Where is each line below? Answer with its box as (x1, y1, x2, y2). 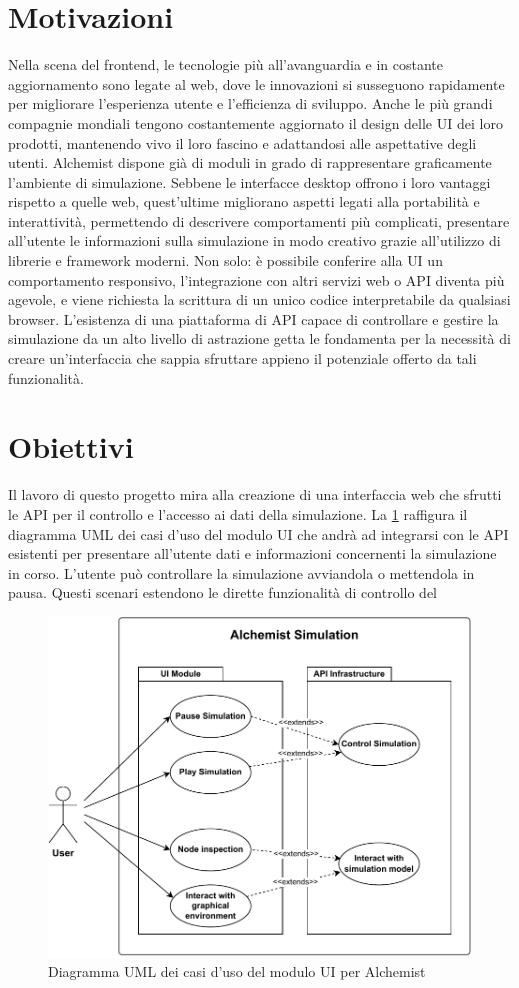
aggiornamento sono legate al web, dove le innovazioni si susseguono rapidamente (8, 73, 505, 94)
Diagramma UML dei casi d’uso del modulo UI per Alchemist (48, 961, 426, 982)
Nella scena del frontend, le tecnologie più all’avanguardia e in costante (8, 54, 444, 75)
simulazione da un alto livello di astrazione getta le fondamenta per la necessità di (8, 328, 511, 349)
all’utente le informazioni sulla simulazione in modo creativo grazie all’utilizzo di (8, 230, 501, 251)
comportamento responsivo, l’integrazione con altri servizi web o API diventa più (8, 269, 505, 290)
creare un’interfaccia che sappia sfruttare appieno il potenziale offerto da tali (8, 348, 477, 369)
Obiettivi (8, 426, 134, 467)
